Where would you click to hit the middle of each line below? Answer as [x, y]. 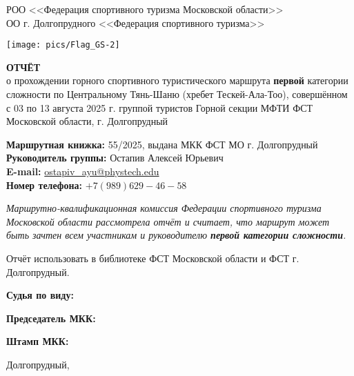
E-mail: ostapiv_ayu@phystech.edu [83, 171]
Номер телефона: [45, 185]
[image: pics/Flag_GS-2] [63, 45]
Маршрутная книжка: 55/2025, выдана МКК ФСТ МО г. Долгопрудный [162, 144]
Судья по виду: [40, 295]
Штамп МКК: [38, 341]
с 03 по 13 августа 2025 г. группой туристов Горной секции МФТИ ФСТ [160, 107]
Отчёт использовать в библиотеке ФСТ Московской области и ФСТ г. [153, 258]
